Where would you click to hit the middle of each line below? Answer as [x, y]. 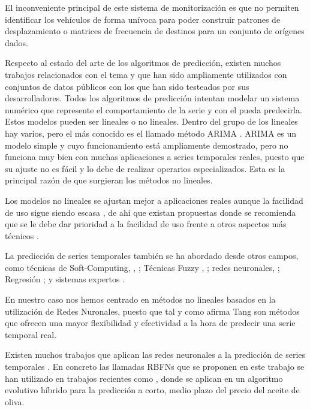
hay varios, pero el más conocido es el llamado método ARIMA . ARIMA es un [151, 133]
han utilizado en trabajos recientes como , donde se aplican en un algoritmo [144, 378]
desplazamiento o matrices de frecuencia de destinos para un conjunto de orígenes [155, 31]
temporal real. [31, 334]
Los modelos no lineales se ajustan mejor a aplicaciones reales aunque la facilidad [154, 200]
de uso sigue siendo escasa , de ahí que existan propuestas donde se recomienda [151, 212]
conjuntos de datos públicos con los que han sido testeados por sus [127, 86]
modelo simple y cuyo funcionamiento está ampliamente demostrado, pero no [147, 145]
